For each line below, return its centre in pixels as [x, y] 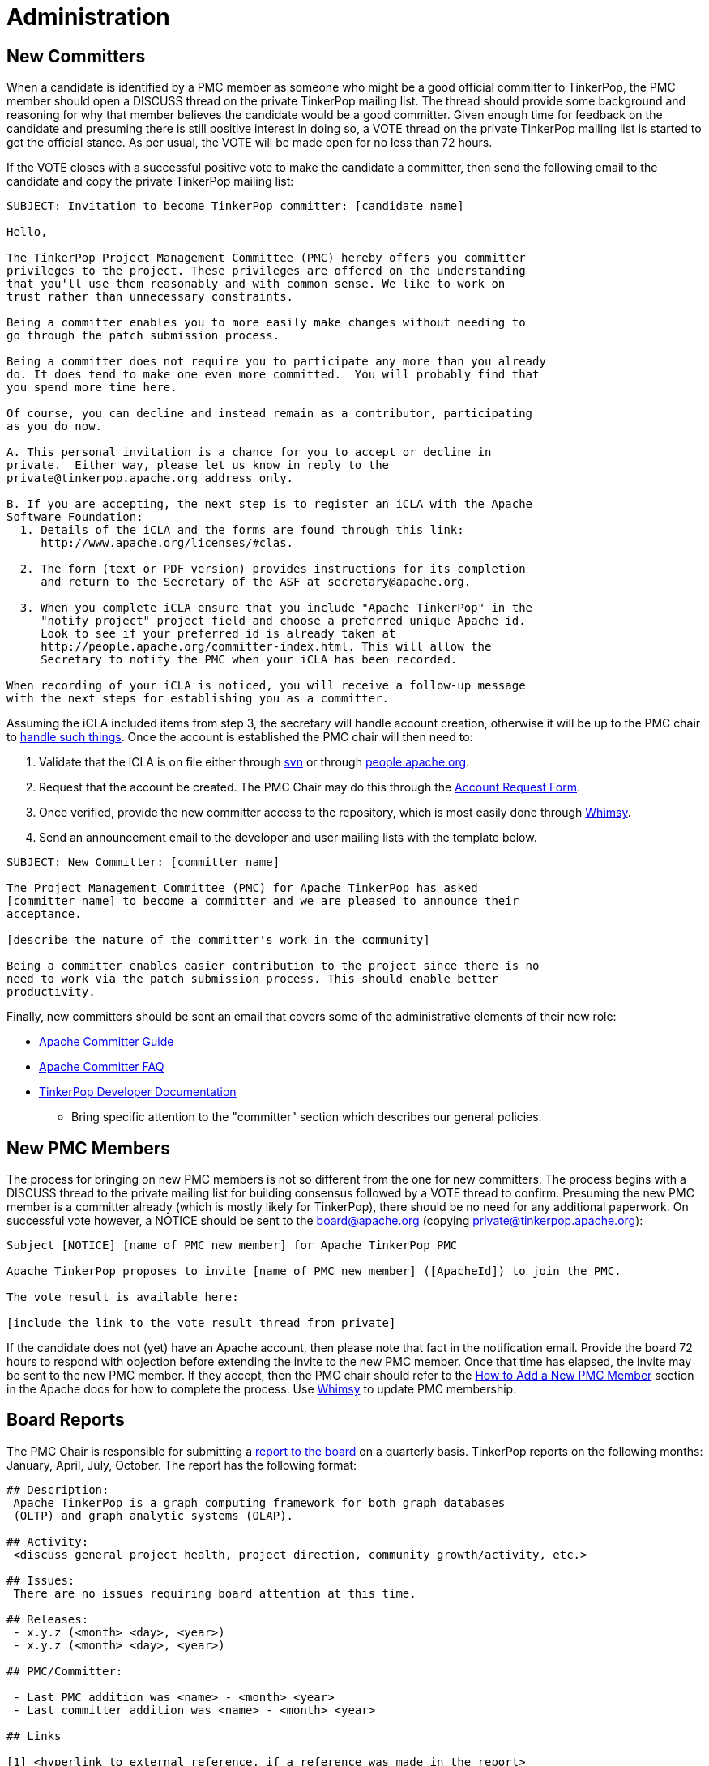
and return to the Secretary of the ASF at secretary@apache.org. [256, 582]
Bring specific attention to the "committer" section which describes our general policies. [307, 1117]
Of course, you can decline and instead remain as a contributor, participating [270, 414]
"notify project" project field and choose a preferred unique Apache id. [283, 621]
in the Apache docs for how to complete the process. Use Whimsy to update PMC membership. [262, 1389]
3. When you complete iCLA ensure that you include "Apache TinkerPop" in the [276, 608]
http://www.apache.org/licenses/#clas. [167, 543]
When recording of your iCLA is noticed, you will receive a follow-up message [266, 686]
